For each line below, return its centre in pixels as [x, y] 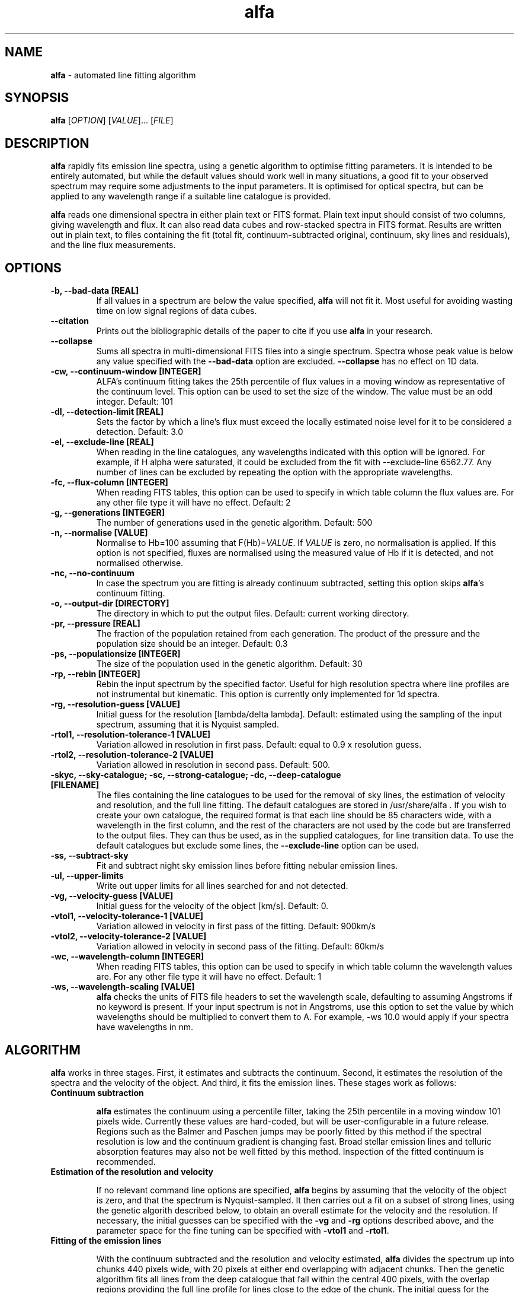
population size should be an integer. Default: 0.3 [192, 644]
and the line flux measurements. [113, 245]
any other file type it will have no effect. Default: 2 [193, 503]
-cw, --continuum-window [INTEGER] [126, 371]
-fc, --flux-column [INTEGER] [109, 482]
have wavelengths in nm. [145, 1027]
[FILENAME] [75, 785]
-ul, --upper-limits [87, 876]
